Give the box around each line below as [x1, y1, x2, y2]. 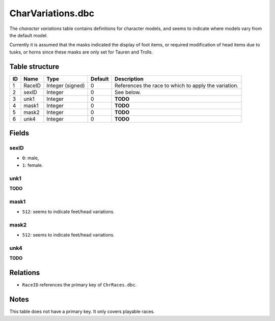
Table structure [9, 62, 60, 71]
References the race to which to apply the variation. [115, 82, 239, 89]
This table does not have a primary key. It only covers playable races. [9, 308, 155, 315]
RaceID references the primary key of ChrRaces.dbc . [22, 282, 137, 288]
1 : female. [22, 162, 43, 168]
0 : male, [22, 155, 39, 161]
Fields [9, 129, 30, 137]
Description [115, 75, 144, 82]
